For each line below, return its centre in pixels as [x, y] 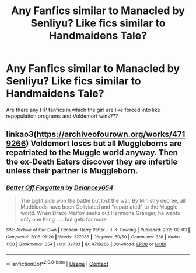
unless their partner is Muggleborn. [72, 171]
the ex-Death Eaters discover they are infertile [92, 162]
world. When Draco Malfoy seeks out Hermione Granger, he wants [100, 213]
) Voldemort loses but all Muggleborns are [104, 144]
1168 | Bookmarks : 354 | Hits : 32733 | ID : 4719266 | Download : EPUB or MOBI [86, 244]
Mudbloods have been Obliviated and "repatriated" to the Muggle [99, 207]
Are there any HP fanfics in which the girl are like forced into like [83, 110]
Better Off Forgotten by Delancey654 [60, 187]
